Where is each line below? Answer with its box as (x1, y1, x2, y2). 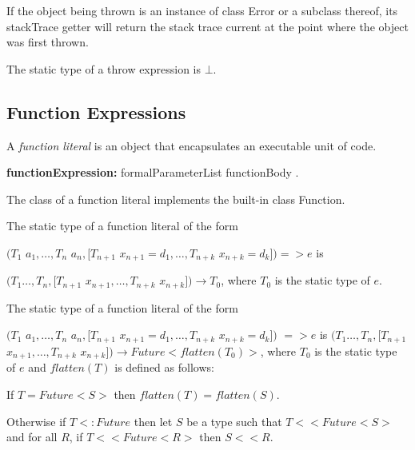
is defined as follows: (114, 359, 214, 376)
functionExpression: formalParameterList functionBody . (6, 164, 299, 181)
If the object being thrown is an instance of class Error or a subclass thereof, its (6, 2, 398, 18)
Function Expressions (6, 99, 186, 124)
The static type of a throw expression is (6, 60, 202, 77)
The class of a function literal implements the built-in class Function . (6, 190, 345, 207)
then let (134, 412, 173, 429)
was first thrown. (6, 34, 89, 50)
